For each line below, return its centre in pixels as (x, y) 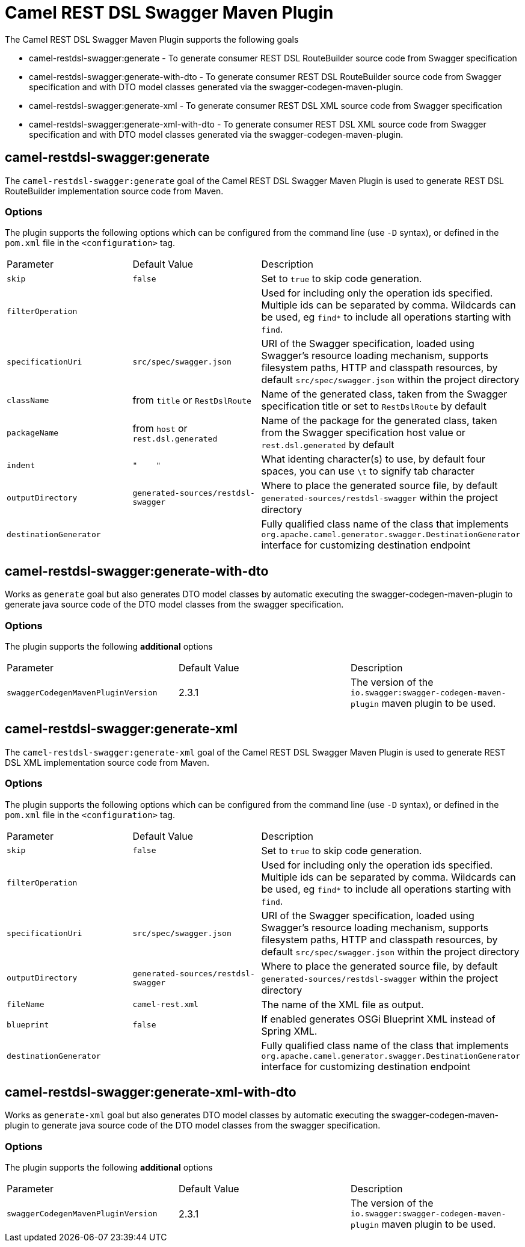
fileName (26, 1005)
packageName (33, 433)
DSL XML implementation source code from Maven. (107, 762)
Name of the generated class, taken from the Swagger (384, 394)
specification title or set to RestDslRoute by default (374, 406)
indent (21, 465)
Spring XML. (289, 1031)
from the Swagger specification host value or (363, 433)
